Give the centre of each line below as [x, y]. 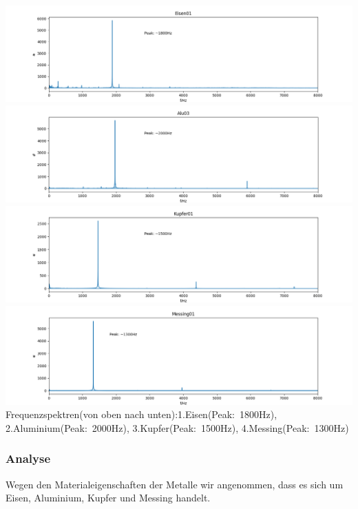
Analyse [28, 458]
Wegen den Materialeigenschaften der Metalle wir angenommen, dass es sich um [175, 484]
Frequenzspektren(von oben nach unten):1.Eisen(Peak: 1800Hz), [141, 414]
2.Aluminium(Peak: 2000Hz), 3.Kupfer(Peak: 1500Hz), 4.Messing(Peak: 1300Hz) [177, 427]
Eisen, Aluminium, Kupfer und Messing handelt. [108, 498]
